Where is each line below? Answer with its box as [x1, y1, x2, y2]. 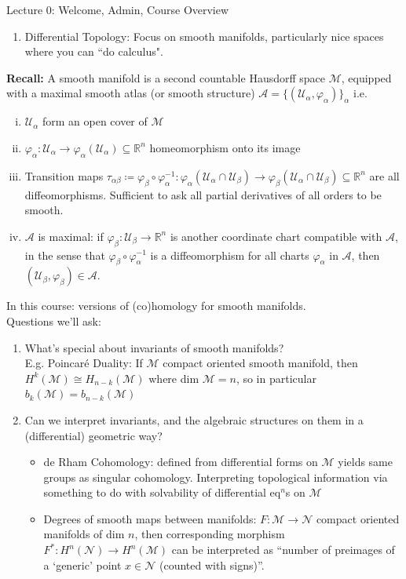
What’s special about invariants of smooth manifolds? [24, 339, 284, 355]
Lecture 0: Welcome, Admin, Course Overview [6, 2, 229, 17]
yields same [338, 453, 393, 470]
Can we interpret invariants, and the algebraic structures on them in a [24, 411, 364, 428]
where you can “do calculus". [24, 43, 163, 60]
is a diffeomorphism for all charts [150, 246, 309, 263]
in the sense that [24, 246, 105, 263]
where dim [148, 370, 199, 386]
